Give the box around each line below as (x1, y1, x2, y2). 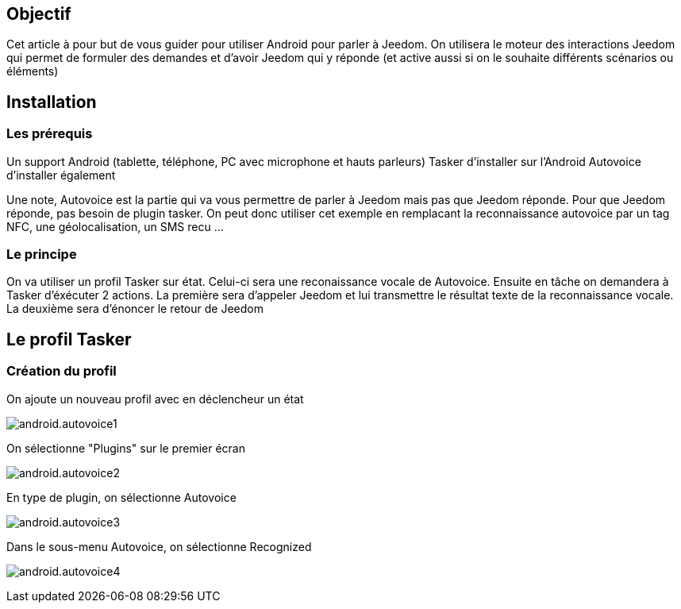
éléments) (6, 64, 59, 79)
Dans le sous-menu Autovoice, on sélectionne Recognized (6, 539, 312, 553)
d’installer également (6, 168, 116, 182)
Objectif (6, 4, 71, 24)
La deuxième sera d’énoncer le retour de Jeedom (6, 302, 264, 316)
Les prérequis (6, 125, 93, 142)
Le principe (6, 246, 77, 263)
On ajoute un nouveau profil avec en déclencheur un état (6, 391, 304, 406)
